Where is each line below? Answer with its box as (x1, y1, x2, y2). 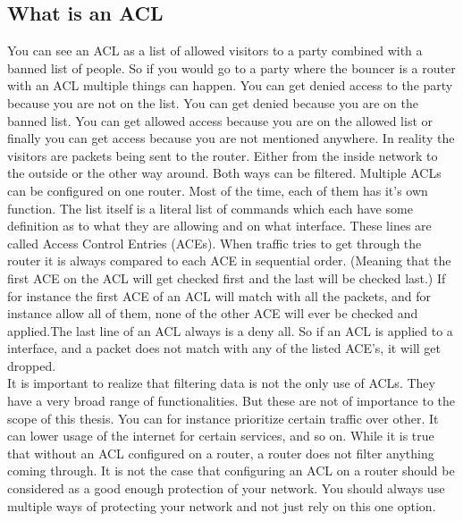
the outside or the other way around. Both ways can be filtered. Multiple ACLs (7, 164, 442, 182)
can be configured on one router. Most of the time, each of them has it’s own (7, 181, 428, 199)
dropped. (7, 356, 56, 374)
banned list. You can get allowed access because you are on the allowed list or (7, 111, 434, 130)
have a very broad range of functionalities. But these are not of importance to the (7, 391, 456, 410)
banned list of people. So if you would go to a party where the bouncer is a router (7, 58, 456, 77)
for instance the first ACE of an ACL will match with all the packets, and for (7, 286, 431, 305)
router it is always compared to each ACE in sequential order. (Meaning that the (7, 251, 451, 270)
